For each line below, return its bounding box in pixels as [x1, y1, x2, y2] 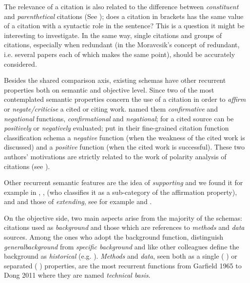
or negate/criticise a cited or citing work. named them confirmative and [4, 103, 218, 113]
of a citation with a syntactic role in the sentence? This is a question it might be [4, 20, 245, 31]
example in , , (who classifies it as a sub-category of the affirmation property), [4, 187, 237, 197]
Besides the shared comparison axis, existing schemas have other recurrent [4, 75, 226, 85]
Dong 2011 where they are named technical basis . [4, 270, 151, 280]
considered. [4, 58, 37, 69]
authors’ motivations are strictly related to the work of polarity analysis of [4, 151, 227, 161]
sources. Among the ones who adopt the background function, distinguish [4, 232, 224, 242]
